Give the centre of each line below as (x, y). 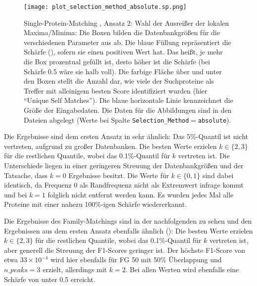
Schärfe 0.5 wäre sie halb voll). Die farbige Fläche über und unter (123, 71)
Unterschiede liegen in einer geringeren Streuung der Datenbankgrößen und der (124, 166)
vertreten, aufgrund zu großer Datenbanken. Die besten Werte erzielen (110, 146)
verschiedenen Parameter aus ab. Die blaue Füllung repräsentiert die (128, 42)
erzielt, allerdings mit (75, 269)
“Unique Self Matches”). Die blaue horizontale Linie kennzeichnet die (128, 100)
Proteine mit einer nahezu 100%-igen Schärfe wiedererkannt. (95, 204)
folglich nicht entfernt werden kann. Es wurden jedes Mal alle (141, 194)
